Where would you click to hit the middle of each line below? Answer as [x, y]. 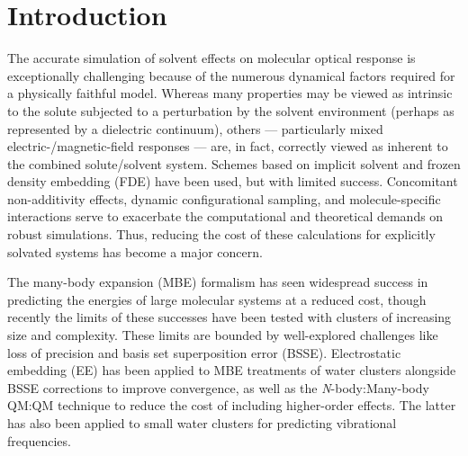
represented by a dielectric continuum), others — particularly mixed [195, 128]
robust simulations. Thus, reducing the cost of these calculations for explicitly [221, 234]
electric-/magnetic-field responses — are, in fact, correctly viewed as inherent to [228, 146]
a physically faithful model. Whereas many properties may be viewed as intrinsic [230, 93]
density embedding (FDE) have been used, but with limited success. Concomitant [233, 181]
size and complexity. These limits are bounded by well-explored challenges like [223, 335]
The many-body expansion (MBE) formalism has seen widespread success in [218, 282]
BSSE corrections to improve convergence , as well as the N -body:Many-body [218, 387]
